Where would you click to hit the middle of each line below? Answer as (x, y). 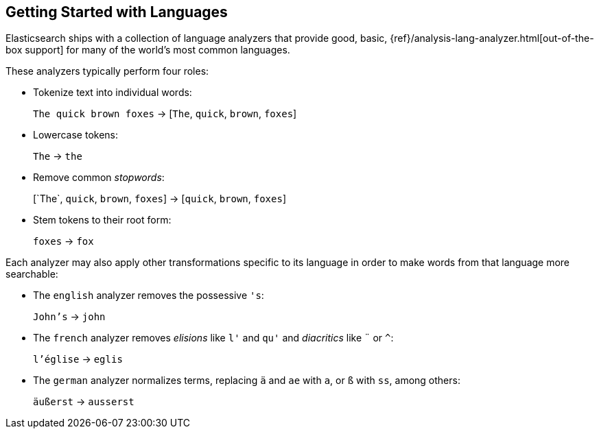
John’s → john (69, 317)
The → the (58, 156)
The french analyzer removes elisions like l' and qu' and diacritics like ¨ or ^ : (213, 338)
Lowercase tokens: (76, 135)
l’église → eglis (78, 359)
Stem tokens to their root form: (102, 220)
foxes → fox (63, 241)
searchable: (32, 274)
